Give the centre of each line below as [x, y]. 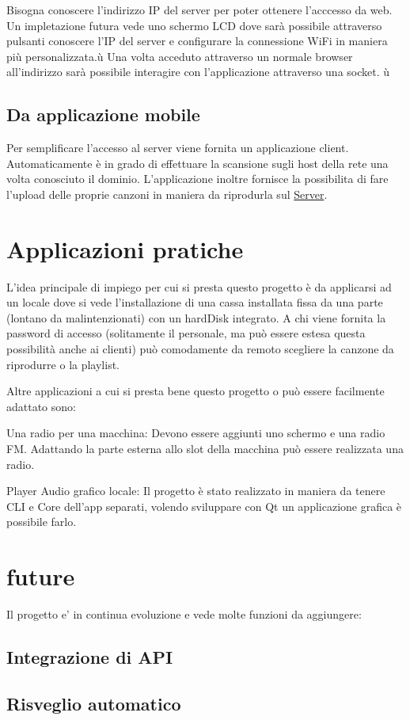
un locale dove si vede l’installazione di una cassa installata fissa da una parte [195, 302]
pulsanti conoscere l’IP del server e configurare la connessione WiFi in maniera [197, 41]
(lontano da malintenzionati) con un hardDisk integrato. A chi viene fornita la [196, 317]
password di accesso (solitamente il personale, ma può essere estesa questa [186, 333]
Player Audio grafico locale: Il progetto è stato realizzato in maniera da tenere [196, 491]
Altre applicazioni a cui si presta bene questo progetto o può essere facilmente [196, 391]
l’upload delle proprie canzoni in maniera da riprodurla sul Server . [167, 194]
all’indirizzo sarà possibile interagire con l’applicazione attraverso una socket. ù [198, 72]
